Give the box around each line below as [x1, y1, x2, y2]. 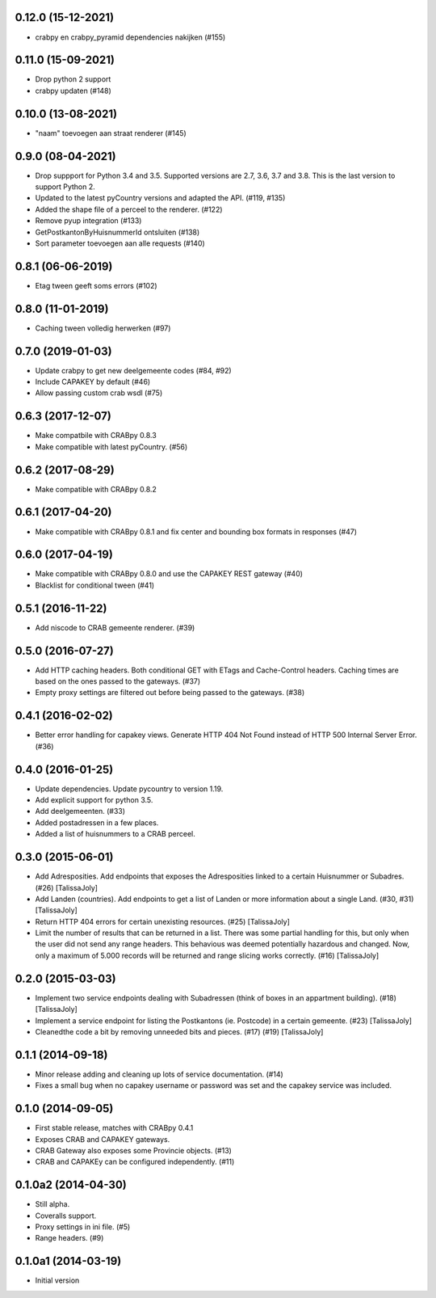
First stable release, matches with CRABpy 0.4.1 [35, 1123, 194, 1133]
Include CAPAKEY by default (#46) [35, 377, 151, 387]
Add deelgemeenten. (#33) [35, 807, 125, 816]
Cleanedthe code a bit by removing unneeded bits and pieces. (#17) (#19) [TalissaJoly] [35, 1026, 324, 1036]
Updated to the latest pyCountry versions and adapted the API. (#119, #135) [35, 193, 286, 203]
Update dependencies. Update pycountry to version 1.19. [35, 784, 224, 794]
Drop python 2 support [35, 74, 111, 84]
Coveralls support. [35, 1211, 97, 1220]
